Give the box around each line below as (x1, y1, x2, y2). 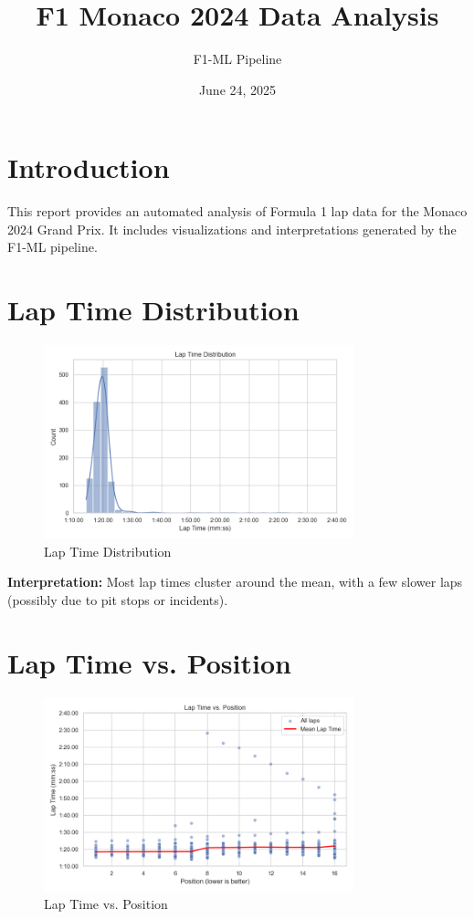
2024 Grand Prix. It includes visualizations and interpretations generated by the (7, 219, 457, 238)
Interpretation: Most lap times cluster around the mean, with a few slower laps (7, 572, 463, 591)
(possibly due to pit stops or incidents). (7, 590, 228, 609)
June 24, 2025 (198, 79, 277, 99)
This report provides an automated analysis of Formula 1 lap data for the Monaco (7, 202, 468, 221)
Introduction (7, 149, 170, 186)
